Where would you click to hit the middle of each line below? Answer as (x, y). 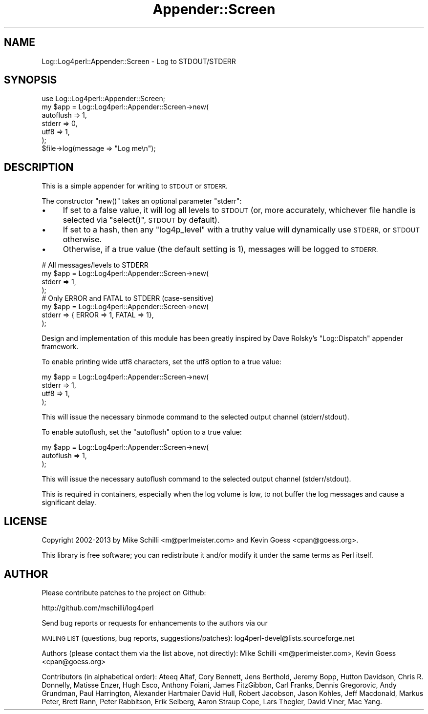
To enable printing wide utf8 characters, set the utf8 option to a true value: (161, 362)
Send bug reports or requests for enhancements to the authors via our (155, 623)
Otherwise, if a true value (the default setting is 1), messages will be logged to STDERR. (220, 249)
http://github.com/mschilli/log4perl (98, 608)
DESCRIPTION (39, 167)
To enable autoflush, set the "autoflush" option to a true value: (142, 432)
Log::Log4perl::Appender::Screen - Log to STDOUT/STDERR (139, 61)
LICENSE (26, 521)
